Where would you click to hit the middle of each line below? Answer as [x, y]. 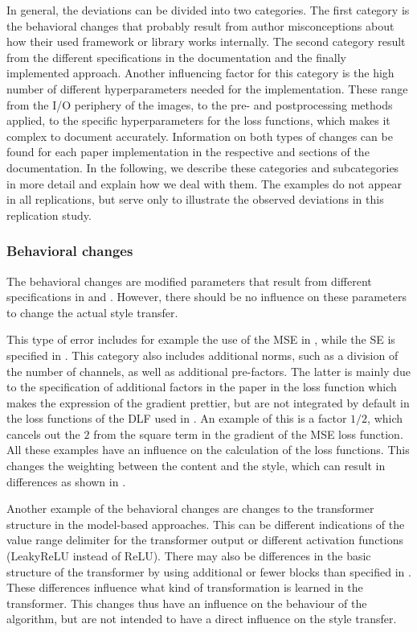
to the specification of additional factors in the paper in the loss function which [202, 387]
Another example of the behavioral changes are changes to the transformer [190, 508]
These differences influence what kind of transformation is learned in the [185, 587]
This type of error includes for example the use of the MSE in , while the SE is [201, 339]
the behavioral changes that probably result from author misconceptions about [200, 25]
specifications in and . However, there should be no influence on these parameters [206, 297]
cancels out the [43, 434]
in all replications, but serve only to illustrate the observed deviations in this [195, 199]
